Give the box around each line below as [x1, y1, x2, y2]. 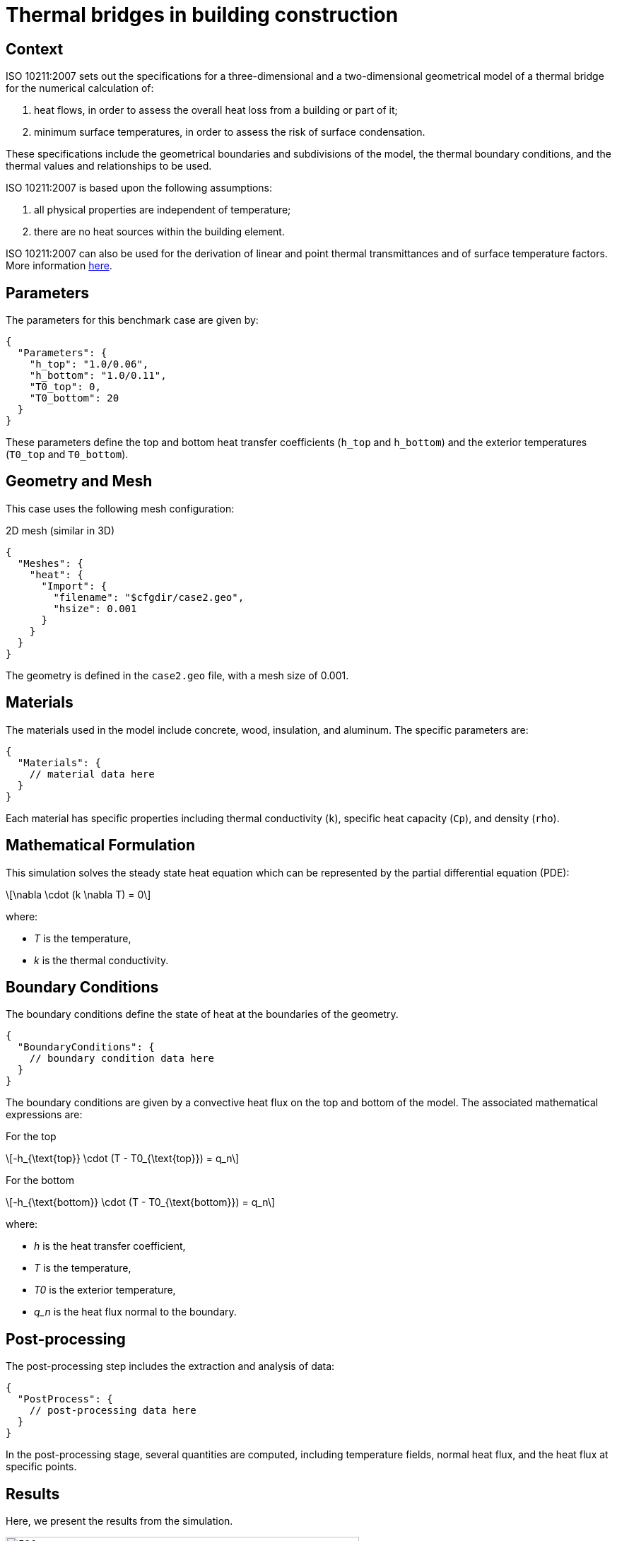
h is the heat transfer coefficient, [34, 1240, 186, 1253]
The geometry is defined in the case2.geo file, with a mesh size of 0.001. [6, 669, 349, 681]
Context [6, 40, 64, 58]
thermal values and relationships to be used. [6, 160, 212, 172]
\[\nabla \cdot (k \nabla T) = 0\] [6, 888, 151, 901]
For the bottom [6, 1174, 74, 1187]
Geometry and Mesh [6, 472, 153, 491]
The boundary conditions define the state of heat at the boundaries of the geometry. [6, 1008, 399, 1021]
